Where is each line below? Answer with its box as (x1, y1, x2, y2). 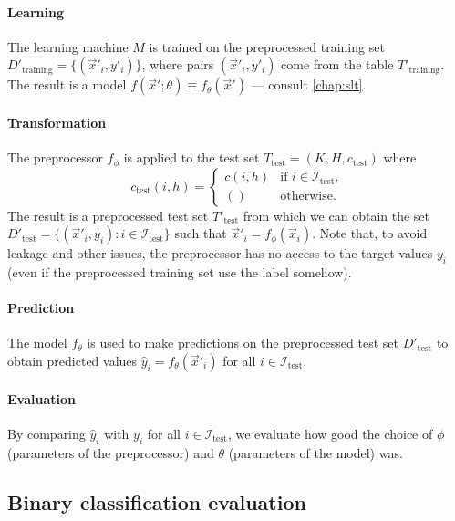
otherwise (280, 190, 333, 203)
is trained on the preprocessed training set (149, 36, 385, 56)
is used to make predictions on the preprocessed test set (87, 333, 398, 352)
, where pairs (141, 55, 214, 74)
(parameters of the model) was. (228, 443, 403, 462)
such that (174, 224, 227, 243)
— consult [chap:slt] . (251, 75, 367, 94)
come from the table (281, 55, 394, 74)
